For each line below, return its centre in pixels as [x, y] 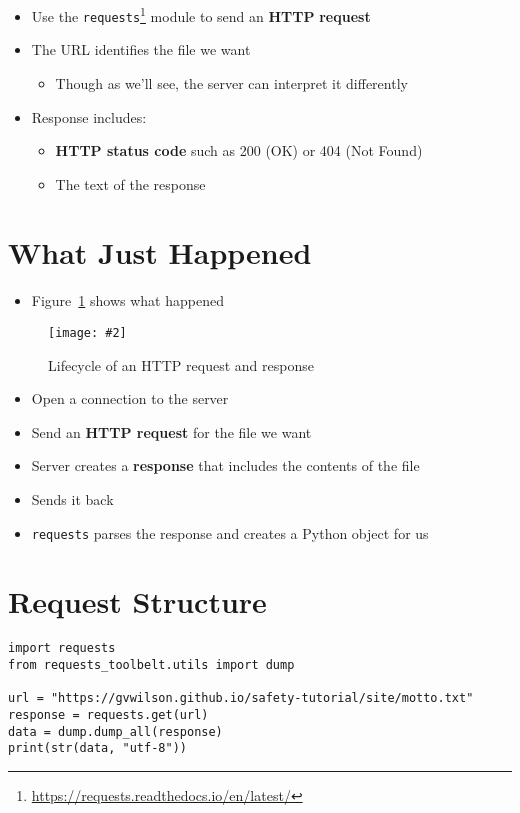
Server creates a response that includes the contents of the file [225, 465]
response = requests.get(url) [108, 715]
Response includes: [89, 116]
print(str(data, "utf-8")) [97, 748]
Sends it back [72, 499]
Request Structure [137, 601]
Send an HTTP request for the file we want [171, 431]
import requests [62, 648]
